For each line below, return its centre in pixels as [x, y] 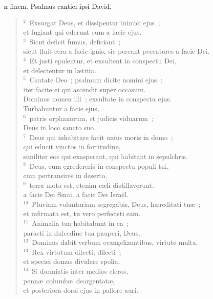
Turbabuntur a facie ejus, [61, 108]
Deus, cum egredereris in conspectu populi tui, [99, 166]
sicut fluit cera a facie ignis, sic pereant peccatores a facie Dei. [116, 51]
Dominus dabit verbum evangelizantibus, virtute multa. [115, 242]
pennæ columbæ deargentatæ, [69, 280]
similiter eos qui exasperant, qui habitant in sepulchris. [105, 156]
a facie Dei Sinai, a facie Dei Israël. [76, 194]
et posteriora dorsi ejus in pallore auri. [81, 290]
